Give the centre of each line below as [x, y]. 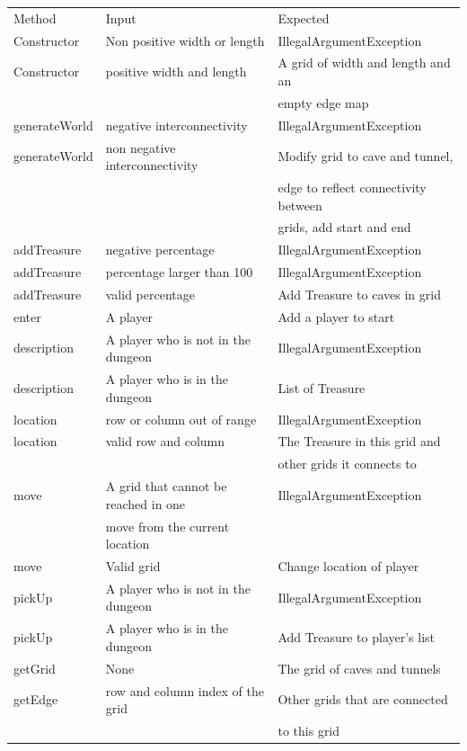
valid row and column [165, 441]
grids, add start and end [344, 227]
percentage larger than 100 [179, 272]
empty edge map [323, 102]
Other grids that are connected [363, 699]
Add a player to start [336, 316]
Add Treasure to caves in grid [359, 294]
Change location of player [348, 565]
